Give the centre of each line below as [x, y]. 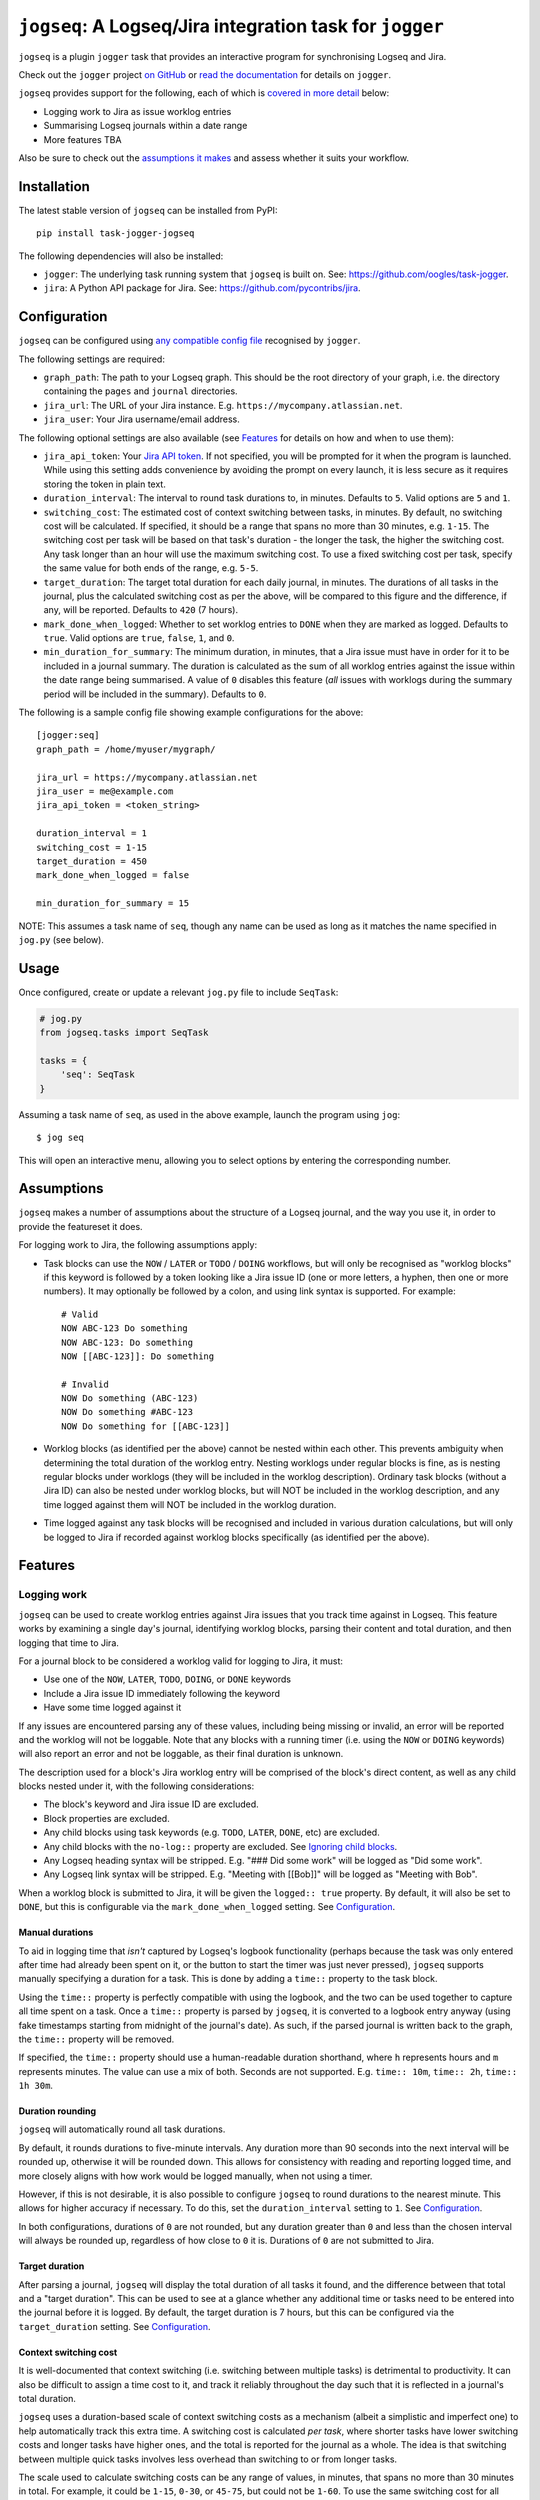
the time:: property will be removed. [96, 2039]
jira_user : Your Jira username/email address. [141, 419]
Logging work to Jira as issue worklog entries [137, 111]
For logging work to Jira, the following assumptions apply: [138, 1245]
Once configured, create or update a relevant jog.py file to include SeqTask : [178, 992]
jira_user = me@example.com [105, 791]
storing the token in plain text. [105, 484]
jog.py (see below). [61, 939]
